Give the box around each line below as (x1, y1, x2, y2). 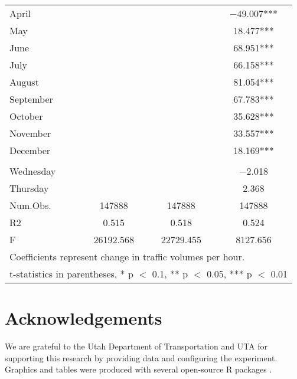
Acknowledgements (5, 306, 162, 330)
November (9, 126, 51, 140)
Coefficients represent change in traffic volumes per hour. (9, 250, 245, 263)
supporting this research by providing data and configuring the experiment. (5, 351, 278, 364)
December (9, 143, 51, 157)
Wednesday (9, 164, 56, 178)
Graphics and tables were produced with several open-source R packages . (5, 363, 272, 375)
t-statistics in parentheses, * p (9, 267, 133, 280)
